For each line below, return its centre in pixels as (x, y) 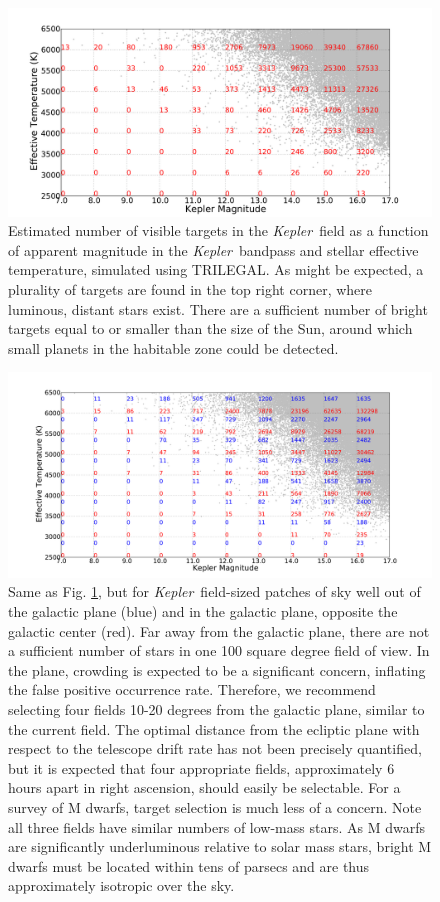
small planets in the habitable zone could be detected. (173, 347)
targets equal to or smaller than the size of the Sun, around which (210, 328)
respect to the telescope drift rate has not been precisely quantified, (215, 748)
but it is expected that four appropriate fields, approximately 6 (201, 767)
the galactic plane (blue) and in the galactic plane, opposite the (203, 611)
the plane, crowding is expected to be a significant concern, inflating (217, 669)
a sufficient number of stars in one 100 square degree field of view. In (219, 650)
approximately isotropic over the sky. (121, 885)
